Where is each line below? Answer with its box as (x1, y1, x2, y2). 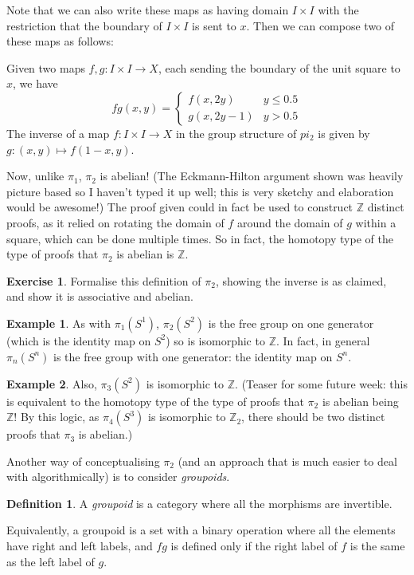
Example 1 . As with (6, 314, 111, 331)
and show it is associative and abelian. (6, 288, 193, 305)
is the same (350, 538, 405, 554)
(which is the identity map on (6, 332, 151, 349)
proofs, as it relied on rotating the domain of (6, 214, 225, 230)
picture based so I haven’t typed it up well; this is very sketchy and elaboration (6, 183, 394, 199)
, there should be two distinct (241, 408, 385, 425)
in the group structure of (175, 124, 297, 141)
